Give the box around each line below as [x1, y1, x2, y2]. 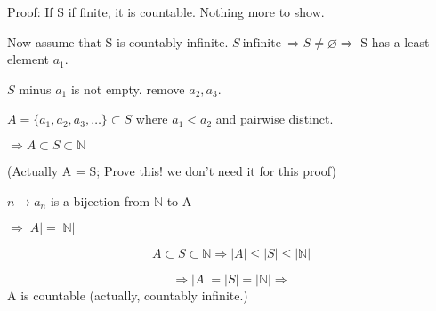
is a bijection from [50, 191, 150, 210]
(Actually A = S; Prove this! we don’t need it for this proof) [7, 161, 336, 179]
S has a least [360, 32, 430, 51]
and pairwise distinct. [215, 109, 334, 128]
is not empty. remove [70, 79, 185, 98]
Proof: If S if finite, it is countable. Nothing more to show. [7, 3, 325, 20]
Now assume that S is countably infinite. [7, 32, 229, 51]
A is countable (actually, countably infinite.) [7, 286, 248, 305]
